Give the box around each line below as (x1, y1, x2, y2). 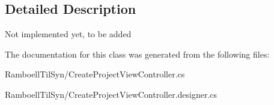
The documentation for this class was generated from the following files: (5, 47, 270, 60)
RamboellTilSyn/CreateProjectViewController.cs (5, 68, 185, 80)
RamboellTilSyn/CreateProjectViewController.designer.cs (5, 88, 218, 100)
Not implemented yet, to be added (5, 28, 132, 40)
